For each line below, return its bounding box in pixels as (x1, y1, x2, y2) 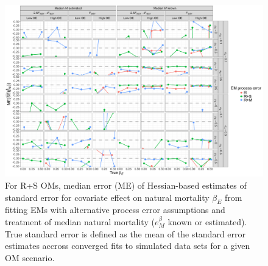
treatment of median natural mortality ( (5, 215, 155, 228)
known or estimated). (167, 215, 247, 228)
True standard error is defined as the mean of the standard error (5, 227, 246, 240)
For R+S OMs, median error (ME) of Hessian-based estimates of (5, 178, 247, 191)
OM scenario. (5, 251, 55, 264)
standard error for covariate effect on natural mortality (5, 191, 210, 203)
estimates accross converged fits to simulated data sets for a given (5, 239, 250, 252)
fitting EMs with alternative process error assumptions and (5, 203, 225, 216)
